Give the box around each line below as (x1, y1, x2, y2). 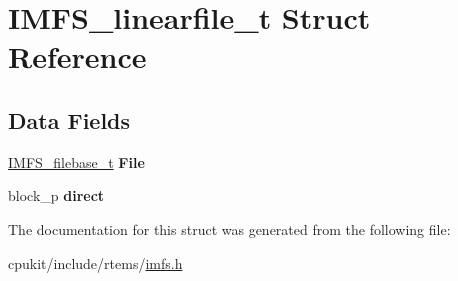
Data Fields (8, 104, 131, 135)
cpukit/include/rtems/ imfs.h (8, 252, 183, 273)
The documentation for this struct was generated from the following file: (8, 218, 451, 239)
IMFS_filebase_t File (8, 151, 145, 172)
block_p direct (8, 185, 105, 206)
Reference (8, 36, 147, 77)
